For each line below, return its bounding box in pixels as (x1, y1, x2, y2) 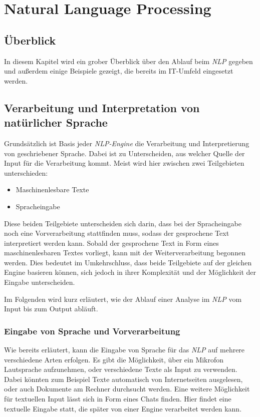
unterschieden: (4, 167, 48, 178)
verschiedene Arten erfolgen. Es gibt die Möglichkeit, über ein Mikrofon (4, 354, 224, 364)
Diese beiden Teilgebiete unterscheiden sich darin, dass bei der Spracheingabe (4, 218, 242, 228)
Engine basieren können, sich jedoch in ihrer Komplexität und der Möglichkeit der (4, 267, 256, 277)
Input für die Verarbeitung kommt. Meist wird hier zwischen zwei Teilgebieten (4, 158, 244, 168)
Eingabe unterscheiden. (4, 277, 75, 287)
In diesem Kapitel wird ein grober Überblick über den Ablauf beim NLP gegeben (4, 56, 253, 66)
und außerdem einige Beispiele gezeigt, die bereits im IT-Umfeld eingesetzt (4, 66, 233, 76)
